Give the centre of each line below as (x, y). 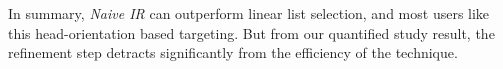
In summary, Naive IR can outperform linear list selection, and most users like (249, 13)
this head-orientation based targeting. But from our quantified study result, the (251, 32)
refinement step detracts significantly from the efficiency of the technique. (233, 52)
